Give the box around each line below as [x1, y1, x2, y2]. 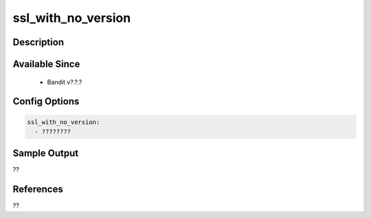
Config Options [12, 96, 80, 108]
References [12, 184, 63, 195]
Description [12, 36, 65, 48]
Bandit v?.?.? [47, 77, 82, 86]
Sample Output [12, 147, 79, 159]
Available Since [12, 58, 80, 70]
